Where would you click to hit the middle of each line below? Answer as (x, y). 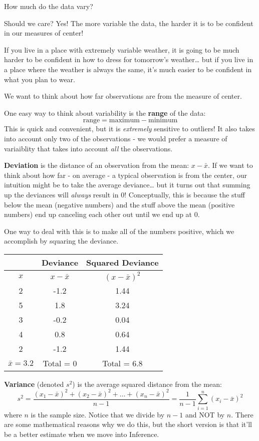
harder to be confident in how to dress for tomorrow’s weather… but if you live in (129, 59)
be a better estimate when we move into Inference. (82, 434)
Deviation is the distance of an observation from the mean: (97, 165)
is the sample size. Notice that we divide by (98, 414)
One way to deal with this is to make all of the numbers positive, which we (119, 231)
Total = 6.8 (122, 363)
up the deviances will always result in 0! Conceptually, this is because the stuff (124, 194)
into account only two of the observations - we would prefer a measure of (116, 138)
